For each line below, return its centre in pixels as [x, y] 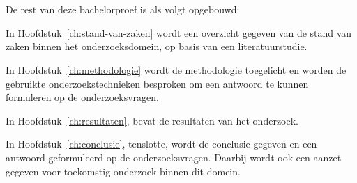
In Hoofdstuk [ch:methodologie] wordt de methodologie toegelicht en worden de [176, 69]
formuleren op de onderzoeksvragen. [82, 97]
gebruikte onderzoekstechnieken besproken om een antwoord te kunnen [157, 83]
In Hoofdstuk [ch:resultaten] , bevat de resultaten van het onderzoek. [152, 120]
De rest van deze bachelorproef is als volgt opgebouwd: [123, 9]
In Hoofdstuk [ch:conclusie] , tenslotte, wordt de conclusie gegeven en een [161, 144]
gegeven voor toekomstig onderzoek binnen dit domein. [123, 171]
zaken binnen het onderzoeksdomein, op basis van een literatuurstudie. [157, 46]
